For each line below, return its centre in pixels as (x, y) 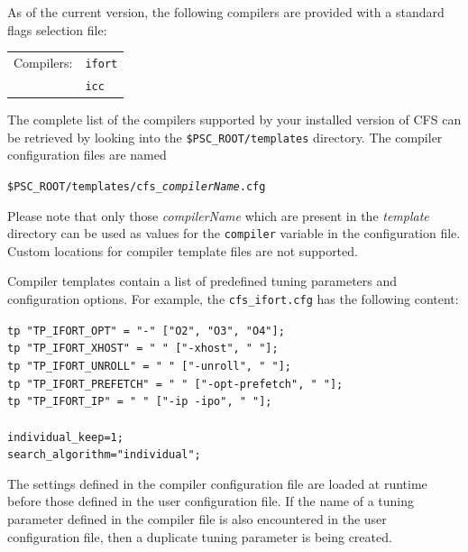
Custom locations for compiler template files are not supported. (183, 250)
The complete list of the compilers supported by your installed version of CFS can (234, 119)
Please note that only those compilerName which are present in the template (218, 215)
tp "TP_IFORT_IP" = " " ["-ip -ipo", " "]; (140, 402)
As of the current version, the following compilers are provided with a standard (226, 12)
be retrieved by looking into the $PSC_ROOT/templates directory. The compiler (225, 137)
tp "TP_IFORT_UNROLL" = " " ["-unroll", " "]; (149, 366)
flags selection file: (57, 29)
